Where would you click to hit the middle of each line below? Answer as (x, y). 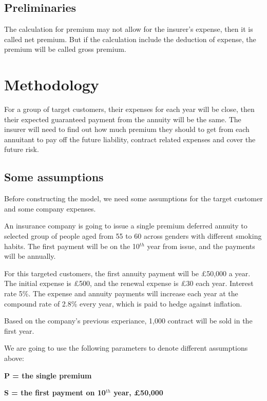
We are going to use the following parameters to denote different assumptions (126, 348)
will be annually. (30, 256)
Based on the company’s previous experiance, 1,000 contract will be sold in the (128, 321)
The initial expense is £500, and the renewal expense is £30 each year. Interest (129, 283)
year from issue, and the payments (201, 246)
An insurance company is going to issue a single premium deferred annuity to (126, 226)
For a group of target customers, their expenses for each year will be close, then (129, 109)
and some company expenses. (50, 208)
